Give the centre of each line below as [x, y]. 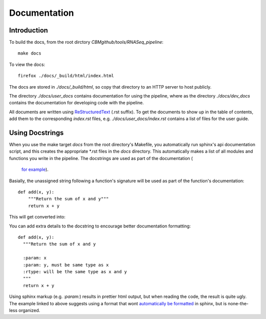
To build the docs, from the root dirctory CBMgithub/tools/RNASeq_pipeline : [86, 42]
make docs [30, 53]
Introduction [29, 30]
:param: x [35, 258]
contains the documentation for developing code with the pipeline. [76, 103]
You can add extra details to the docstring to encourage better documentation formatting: [100, 226]
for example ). [35, 169]
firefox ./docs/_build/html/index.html [66, 76]
